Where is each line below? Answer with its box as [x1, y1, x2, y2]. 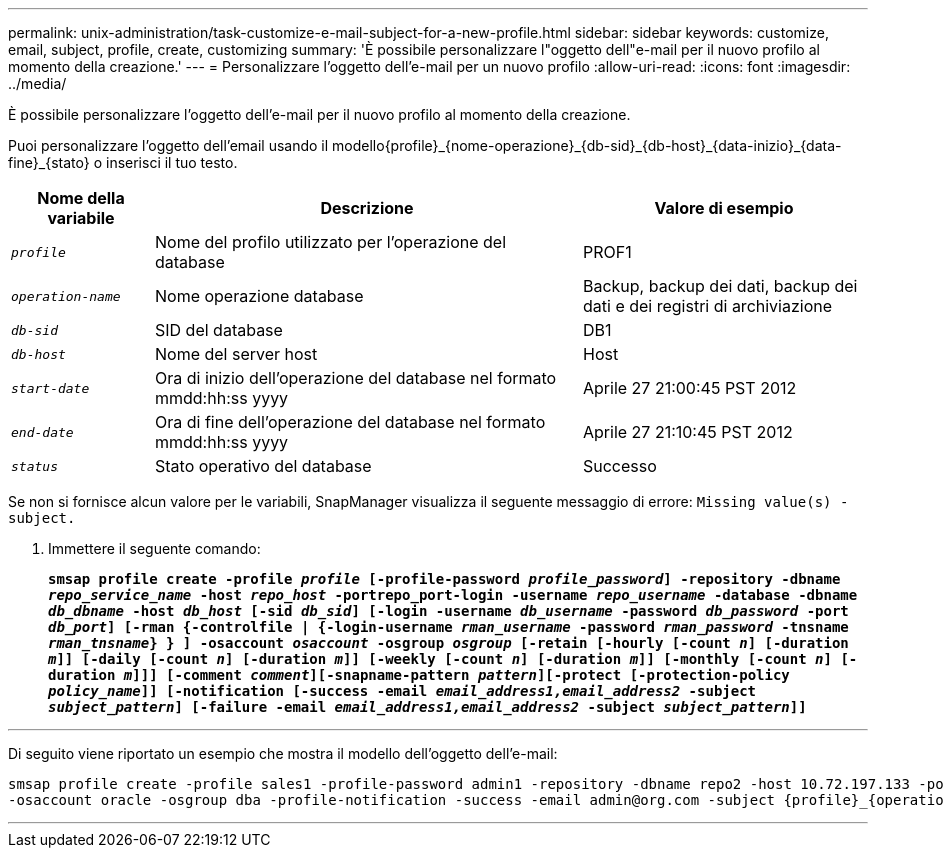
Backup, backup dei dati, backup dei [582, 276, 858, 296]
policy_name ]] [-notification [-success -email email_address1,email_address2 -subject [48, 683, 757, 699]
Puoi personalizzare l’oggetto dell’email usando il [8, 137, 329, 154]
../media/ [8, 75, 67, 92]
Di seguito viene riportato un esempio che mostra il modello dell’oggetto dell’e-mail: [8, 745, 558, 762]
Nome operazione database [154, 286, 364, 306]
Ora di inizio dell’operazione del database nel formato [154, 368, 557, 388]
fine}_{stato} [8, 154, 90, 171]
